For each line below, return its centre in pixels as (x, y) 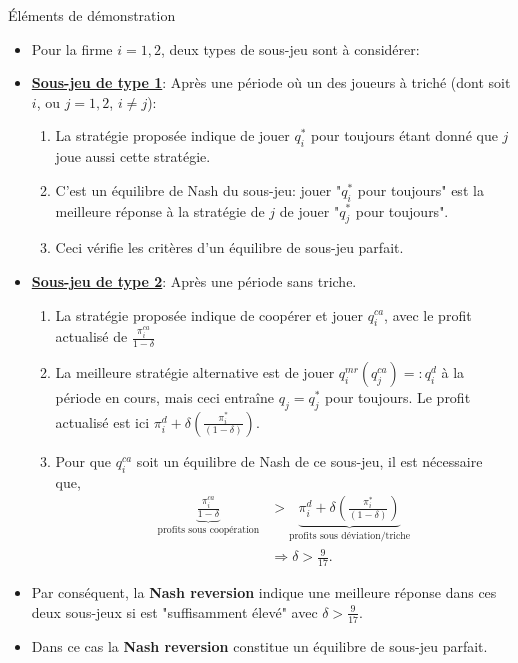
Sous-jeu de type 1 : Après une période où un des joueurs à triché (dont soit (271, 82)
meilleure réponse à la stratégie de (160, 210)
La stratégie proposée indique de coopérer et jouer (209, 314)
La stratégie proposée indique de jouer (172, 135)
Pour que (83, 460)
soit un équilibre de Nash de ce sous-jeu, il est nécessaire (309, 460)
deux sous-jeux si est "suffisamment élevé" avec (174, 611)
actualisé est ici (102, 421)
